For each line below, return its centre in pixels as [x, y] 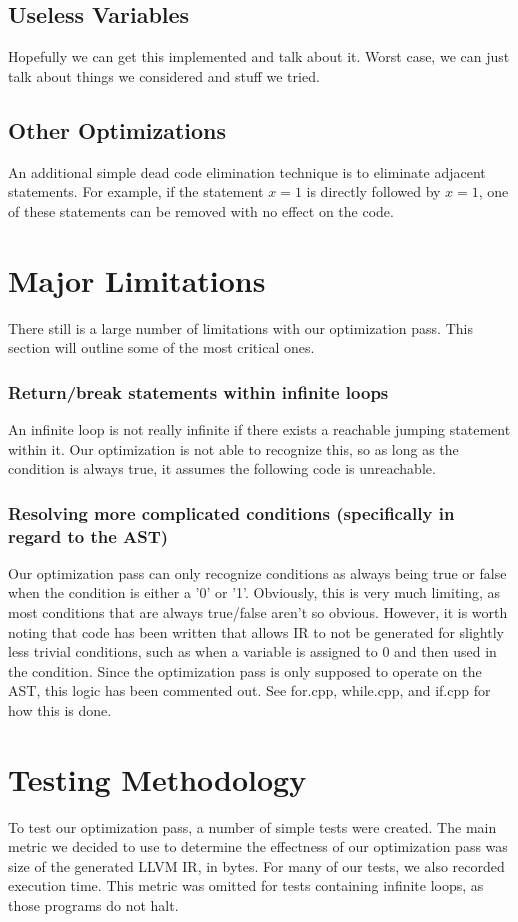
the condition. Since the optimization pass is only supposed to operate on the [245, 670]
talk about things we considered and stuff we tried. [164, 75]
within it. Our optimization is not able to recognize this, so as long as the [233, 448]
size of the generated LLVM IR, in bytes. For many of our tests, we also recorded [256, 865]
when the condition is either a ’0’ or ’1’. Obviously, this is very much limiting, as [254, 592]
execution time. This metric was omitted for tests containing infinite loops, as [246, 885]
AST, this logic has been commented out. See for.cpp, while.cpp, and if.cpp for [249, 690]
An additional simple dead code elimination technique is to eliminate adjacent [247, 171]
